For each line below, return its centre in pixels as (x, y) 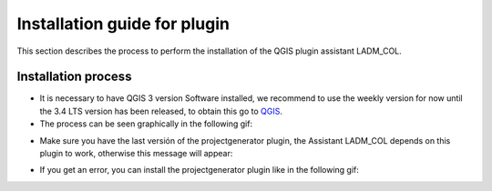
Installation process (74, 77)
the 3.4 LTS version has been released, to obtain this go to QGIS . (161, 111)
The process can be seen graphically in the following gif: (146, 124)
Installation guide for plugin (123, 24)
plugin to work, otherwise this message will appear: (136, 154)
